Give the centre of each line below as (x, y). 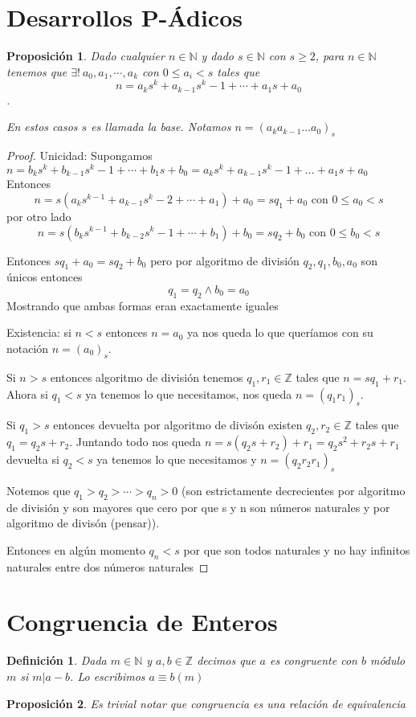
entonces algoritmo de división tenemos (147, 377)
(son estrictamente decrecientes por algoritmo (294, 490)
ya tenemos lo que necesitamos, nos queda (189, 393)
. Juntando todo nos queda (135, 442)
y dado (217, 56)
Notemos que (39, 490)
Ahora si (27, 393)
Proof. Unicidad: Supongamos (80, 156)
